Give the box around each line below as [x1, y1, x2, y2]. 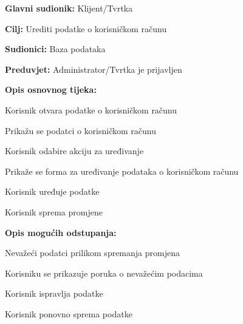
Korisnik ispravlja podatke [5, 287, 103, 300]
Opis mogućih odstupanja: [5, 226, 117, 238]
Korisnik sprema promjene [5, 205, 103, 218]
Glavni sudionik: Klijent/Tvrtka [5, 2, 133, 14]
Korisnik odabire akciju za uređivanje [5, 144, 144, 157]
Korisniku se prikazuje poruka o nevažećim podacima [5, 266, 203, 279]
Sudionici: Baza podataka [5, 42, 106, 55]
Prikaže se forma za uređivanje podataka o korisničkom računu [5, 164, 239, 177]
